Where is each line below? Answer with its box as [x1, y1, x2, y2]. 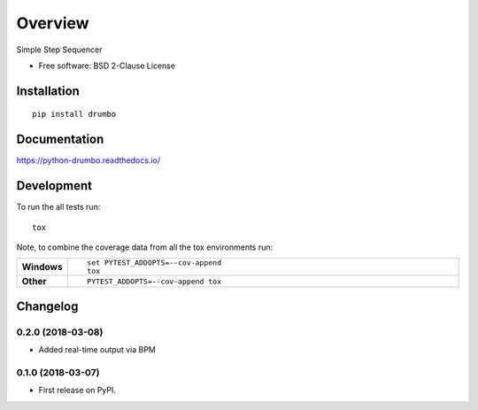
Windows [21, 261, 63, 274]
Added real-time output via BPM [38, 344, 157, 355]
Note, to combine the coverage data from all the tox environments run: [16, 242, 274, 252]
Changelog [16, 298, 79, 313]
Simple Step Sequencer [16, 44, 103, 55]
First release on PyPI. [38, 385, 117, 396]
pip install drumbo [32, 109, 117, 120]
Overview [16, 13, 89, 33]
